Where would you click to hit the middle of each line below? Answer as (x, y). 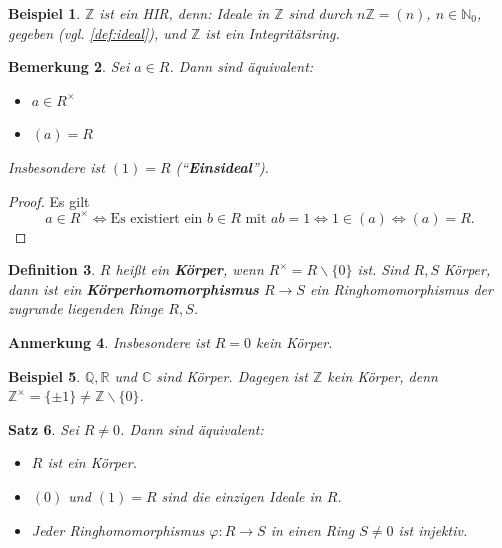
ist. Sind (383, 269)
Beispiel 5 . (44, 375)
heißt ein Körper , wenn (189, 269)
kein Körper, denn (382, 375)
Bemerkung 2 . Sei (69, 66)
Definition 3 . (52, 269)
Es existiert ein (156, 218)
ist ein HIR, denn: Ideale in (184, 13)
